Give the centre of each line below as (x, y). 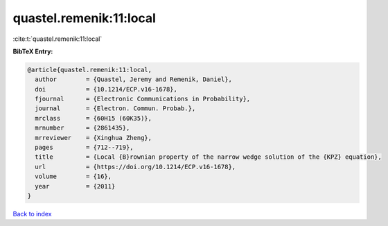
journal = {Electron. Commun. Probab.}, (115, 108)
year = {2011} (75, 186)
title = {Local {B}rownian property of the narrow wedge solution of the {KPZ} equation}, (209, 157)
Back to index (32, 214)
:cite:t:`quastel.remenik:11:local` (58, 39)
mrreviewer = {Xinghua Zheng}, (94, 138)
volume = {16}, (73, 176)
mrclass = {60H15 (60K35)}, (94, 118)
